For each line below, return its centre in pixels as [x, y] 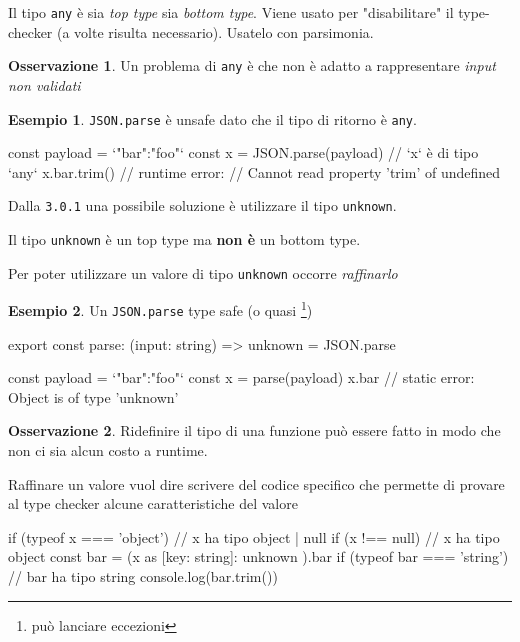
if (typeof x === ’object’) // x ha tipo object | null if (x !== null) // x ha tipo [254, 536]
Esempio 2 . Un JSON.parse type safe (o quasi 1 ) [160, 308]
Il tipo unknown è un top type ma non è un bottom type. [184, 239]
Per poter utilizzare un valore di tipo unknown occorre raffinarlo [203, 272]
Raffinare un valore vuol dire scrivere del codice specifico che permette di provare [256, 483]
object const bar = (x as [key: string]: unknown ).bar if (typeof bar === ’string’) [258, 556]
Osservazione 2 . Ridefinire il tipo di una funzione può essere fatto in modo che [254, 430]
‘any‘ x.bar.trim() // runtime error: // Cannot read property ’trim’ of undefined [254, 171]
